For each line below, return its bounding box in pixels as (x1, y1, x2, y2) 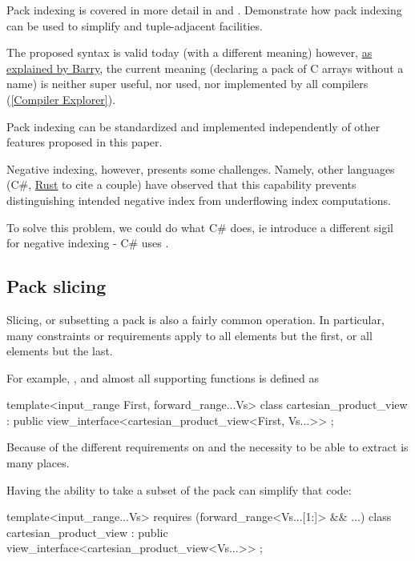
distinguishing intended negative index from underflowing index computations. (6, 191, 391, 208)
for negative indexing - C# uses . (6, 234, 169, 251)
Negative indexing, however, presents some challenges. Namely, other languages (6, 160, 395, 177)
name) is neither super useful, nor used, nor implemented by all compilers (6, 75, 369, 92)
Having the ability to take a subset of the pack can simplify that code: (6, 481, 352, 498)
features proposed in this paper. (6, 134, 163, 150)
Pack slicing (6, 274, 107, 299)
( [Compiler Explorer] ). (6, 90, 116, 107)
